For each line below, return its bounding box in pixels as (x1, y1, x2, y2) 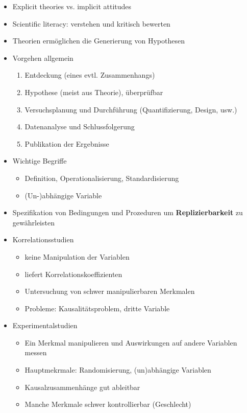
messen (24, 347, 47, 358)
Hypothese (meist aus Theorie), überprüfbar (24, 86, 163, 97)
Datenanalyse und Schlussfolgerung (24, 121, 135, 132)
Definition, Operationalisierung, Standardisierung (24, 172, 179, 183)
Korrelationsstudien (12, 234, 74, 245)
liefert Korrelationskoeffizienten (24, 268, 122, 279)
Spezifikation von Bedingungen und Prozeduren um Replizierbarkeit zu (12, 207, 243, 218)
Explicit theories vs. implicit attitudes (12, 1, 132, 11)
